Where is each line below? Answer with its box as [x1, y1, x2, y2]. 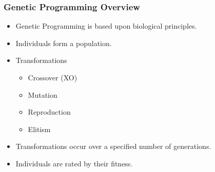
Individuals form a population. [15, 37, 112, 48]
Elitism [28, 123, 51, 134]
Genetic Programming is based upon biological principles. [15, 20, 197, 31]
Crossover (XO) [28, 72, 77, 82]
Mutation [28, 89, 57, 100]
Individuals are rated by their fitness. [15, 158, 133, 168]
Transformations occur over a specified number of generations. [15, 141, 211, 152]
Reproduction [28, 106, 71, 117]
